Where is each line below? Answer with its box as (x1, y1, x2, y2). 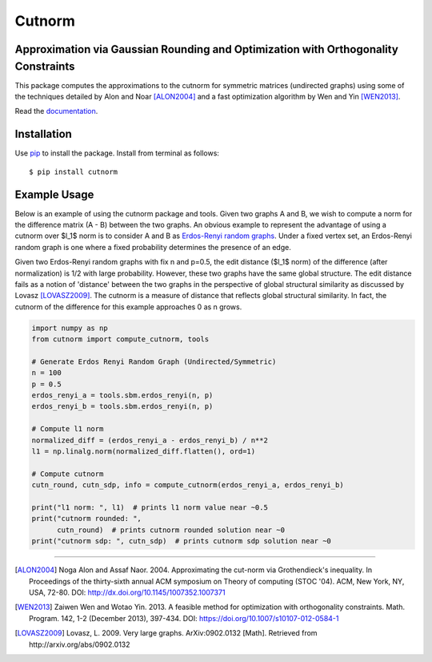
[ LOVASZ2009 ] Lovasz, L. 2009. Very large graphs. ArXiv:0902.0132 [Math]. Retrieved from (14, 628, 318, 638)
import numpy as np (31, 323, 108, 333)
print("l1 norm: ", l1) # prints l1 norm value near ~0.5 (31, 503, 268, 512)
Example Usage (14, 188, 94, 201)
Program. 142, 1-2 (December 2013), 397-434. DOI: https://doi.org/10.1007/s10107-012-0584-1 (29, 613, 339, 623)
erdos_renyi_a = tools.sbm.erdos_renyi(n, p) (31, 391, 214, 400)
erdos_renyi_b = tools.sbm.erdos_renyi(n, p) (31, 402, 214, 411)
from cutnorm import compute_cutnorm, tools (31, 335, 210, 344)
